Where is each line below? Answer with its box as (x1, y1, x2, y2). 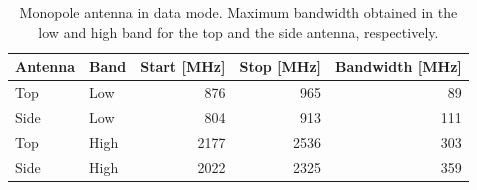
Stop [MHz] (239, 56, 322, 77)
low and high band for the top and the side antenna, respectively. (38, 21, 439, 42)
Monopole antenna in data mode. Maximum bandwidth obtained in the (19, 2, 458, 22)
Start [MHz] (140, 56, 226, 77)
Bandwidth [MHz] (335, 56, 462, 77)
